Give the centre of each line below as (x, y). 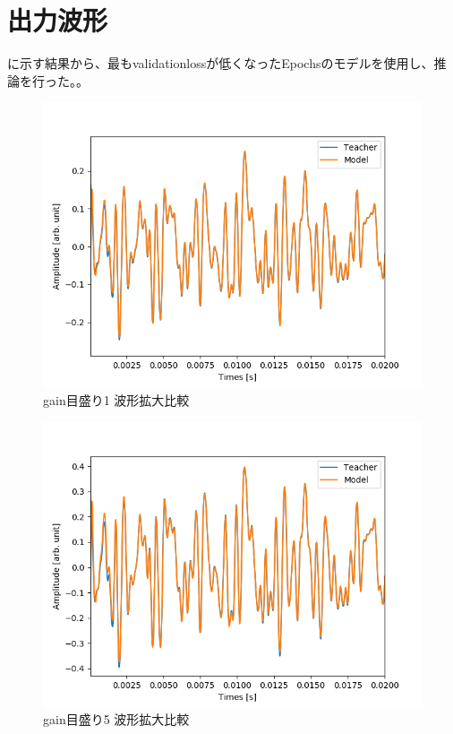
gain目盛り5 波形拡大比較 (116, 719)
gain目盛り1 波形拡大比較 (116, 399)
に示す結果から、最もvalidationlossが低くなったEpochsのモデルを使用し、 (221, 63)
